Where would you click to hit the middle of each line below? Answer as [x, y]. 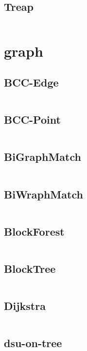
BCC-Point [32, 120]
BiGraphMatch [43, 157]
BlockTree [30, 268]
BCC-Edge [31, 82]
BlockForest [34, 231]
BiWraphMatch [43, 194]
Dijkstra [25, 306]
